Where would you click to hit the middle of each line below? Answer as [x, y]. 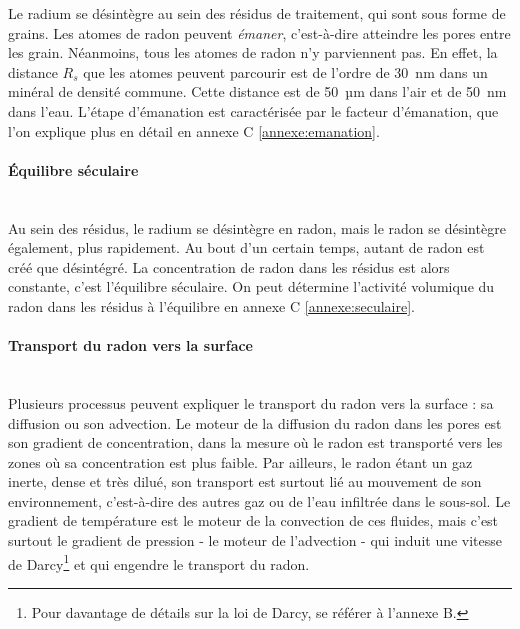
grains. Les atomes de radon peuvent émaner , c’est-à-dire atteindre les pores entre [259, 32]
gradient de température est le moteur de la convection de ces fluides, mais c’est [253, 520]
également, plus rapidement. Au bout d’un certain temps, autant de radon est [246, 247]
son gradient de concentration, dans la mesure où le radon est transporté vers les [255, 442]
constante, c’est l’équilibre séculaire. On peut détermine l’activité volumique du [251, 286]
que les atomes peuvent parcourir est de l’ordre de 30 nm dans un [285, 71]
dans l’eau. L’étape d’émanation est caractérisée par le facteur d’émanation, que [253, 110]
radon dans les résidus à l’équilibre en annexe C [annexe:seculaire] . [211, 305]
